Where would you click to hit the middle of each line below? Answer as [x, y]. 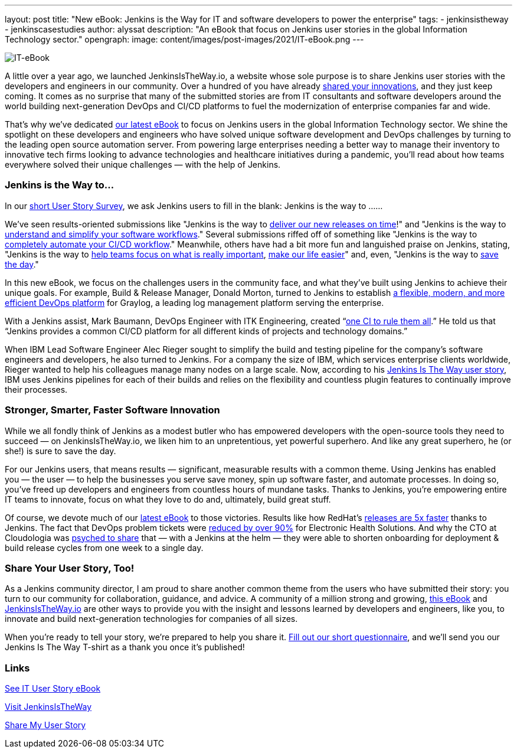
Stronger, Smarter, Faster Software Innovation [112, 410]
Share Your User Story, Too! [70, 568]
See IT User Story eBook [53, 688]
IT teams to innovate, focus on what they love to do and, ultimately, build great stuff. [168, 499]
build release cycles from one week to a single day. [104, 547]
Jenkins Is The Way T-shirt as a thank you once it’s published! [125, 647]
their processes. [36, 389]
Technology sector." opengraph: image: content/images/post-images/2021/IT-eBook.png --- [184, 39]
